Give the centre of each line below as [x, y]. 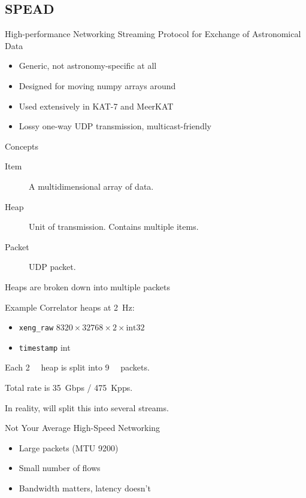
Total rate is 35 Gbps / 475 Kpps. [69, 388]
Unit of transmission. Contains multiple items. [114, 227]
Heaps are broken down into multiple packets [87, 286]
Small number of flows [60, 468]
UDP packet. [52, 267]
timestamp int [45, 347]
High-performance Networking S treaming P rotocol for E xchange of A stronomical [153, 34]
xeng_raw [36, 328]
